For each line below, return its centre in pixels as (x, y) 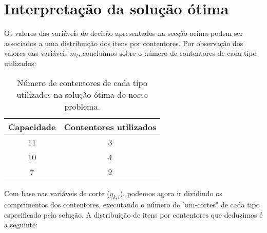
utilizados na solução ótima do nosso (82, 94)
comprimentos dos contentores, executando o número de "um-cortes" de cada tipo (132, 205)
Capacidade (32, 126)
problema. (82, 106)
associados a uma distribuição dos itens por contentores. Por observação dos (124, 43)
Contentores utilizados (110, 126)
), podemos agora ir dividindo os (171, 193)
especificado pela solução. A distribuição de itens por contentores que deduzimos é (133, 214)
